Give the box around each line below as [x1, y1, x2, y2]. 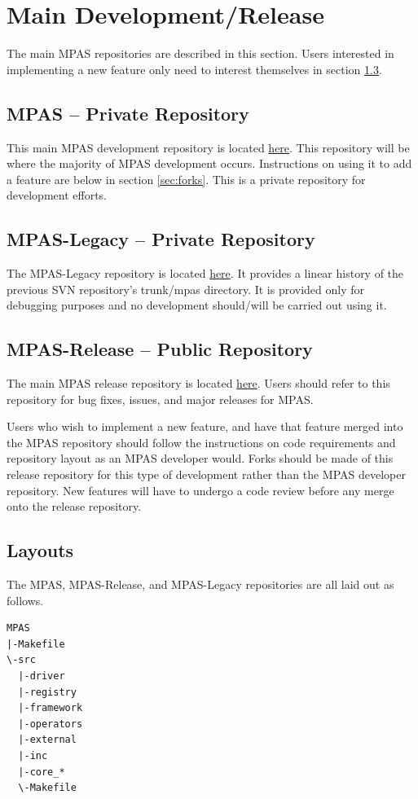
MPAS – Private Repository [7, 100, 249, 125]
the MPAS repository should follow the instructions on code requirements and [7, 433, 396, 450]
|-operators [18, 718, 83, 730]
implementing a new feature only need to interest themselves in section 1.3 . [7, 60, 382, 77]
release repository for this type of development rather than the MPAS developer [7, 466, 406, 483]
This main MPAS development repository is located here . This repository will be [7, 138, 410, 156]
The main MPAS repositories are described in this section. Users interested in [7, 45, 394, 62]
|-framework [18, 702, 83, 714]
